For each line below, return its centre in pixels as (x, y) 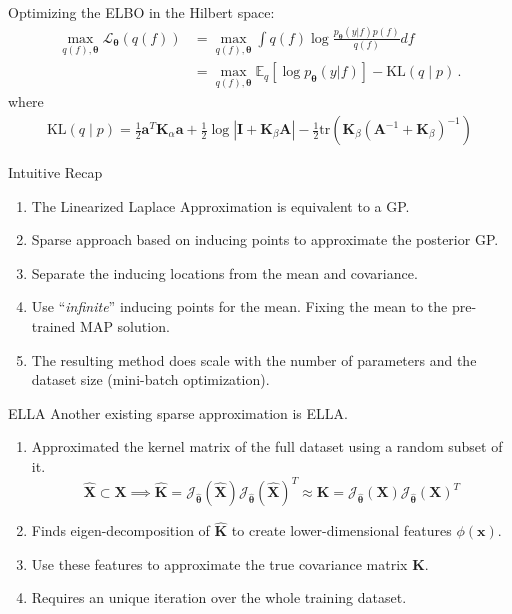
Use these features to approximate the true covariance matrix (219, 563)
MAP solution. (125, 326)
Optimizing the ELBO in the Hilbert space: (141, 12)
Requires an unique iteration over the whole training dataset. (219, 597)
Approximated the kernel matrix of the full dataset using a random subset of (267, 446)
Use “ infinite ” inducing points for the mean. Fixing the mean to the (239, 306)
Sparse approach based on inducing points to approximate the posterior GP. (265, 239)
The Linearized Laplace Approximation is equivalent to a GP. (220, 205)
